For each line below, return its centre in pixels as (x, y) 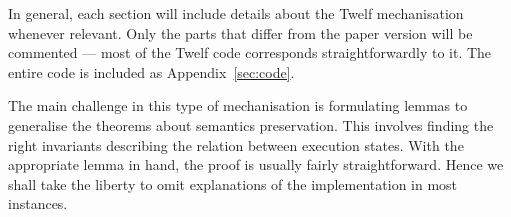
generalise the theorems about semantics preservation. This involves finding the (251, 124)
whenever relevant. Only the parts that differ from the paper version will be (240, 32)
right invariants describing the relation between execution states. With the (236, 144)
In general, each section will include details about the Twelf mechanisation (236, 13)
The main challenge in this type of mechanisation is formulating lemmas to (238, 105)
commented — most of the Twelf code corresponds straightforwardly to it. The (250, 52)
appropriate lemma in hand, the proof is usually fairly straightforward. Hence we (256, 164)
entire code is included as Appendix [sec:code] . (151, 71)
